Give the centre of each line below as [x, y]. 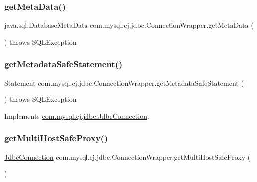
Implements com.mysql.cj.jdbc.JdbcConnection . [77, 116]
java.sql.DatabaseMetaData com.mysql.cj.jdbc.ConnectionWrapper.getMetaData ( [129, 25]
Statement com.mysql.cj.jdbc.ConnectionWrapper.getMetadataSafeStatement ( [124, 82]
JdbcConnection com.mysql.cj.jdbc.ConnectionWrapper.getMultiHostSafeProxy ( [128, 156]
